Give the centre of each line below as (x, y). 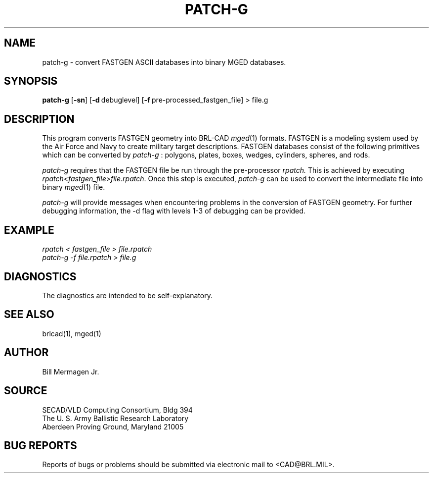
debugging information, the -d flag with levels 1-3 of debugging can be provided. (174, 211)
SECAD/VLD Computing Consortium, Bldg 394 (117, 410)
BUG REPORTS (41, 445)
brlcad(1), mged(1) (72, 333)
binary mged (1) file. (74, 187)
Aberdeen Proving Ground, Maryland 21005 (113, 426)
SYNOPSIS (31, 81)
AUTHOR (26, 353)
